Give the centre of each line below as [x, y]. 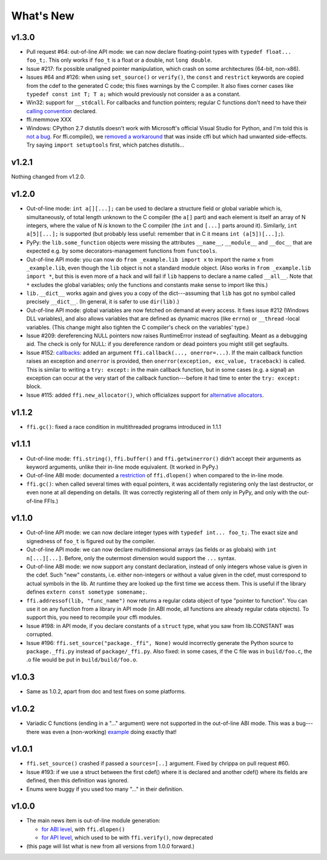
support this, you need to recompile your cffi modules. [94, 617]
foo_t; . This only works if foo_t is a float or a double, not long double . [119, 60]
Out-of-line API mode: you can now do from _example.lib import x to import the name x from [150, 259]
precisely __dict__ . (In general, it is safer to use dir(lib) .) [103, 302]
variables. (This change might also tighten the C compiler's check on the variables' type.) [138, 327]
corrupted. [40, 634]
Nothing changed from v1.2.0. [48, 177]
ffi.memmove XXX [49, 120]
